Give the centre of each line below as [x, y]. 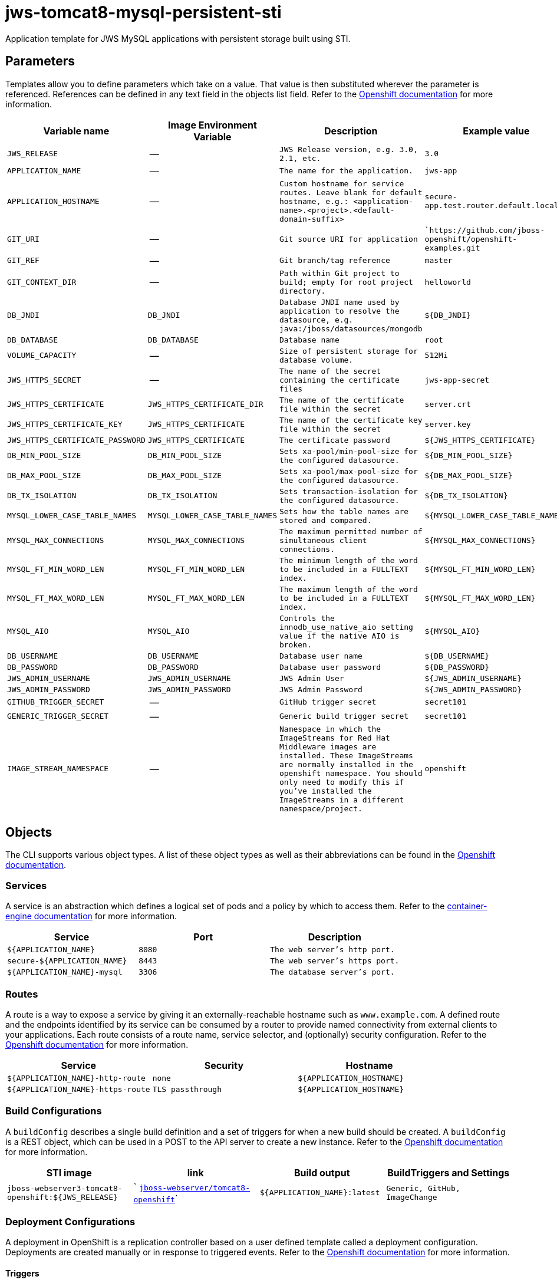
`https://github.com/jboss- [485, 230]
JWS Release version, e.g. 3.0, [348, 149]
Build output [322, 1172]
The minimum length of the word [348, 560]
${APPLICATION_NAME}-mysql [65, 972]
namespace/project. [321, 808]
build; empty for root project [346, 282]
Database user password [330, 667]
